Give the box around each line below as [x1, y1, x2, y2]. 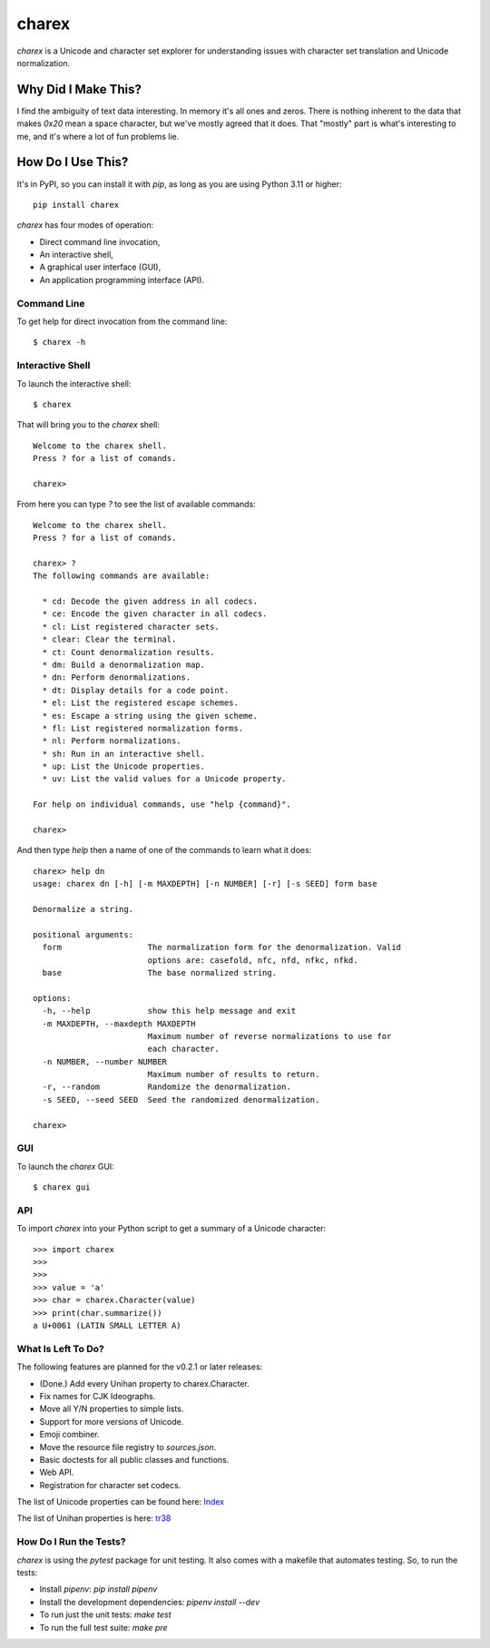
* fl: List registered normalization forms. [42, 722, 244, 733]
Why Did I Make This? [16, 82, 142, 97]
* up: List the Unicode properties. [42, 761, 206, 771]
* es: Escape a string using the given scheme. [42, 711, 259, 721]
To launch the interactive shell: [16, 378, 132, 389]
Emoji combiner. [39, 1429, 100, 1440]
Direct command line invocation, [39, 236, 161, 247]
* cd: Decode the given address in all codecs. [42, 596, 259, 607]
